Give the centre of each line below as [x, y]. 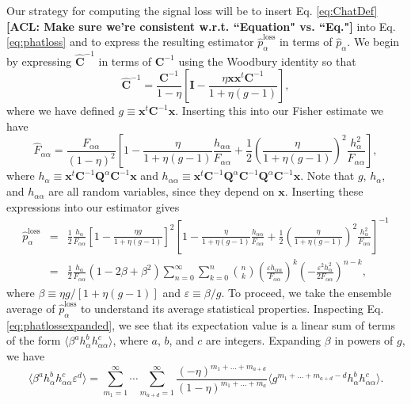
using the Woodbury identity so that [267, 61]
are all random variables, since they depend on [162, 191]
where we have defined [61, 111]
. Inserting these [324, 191]
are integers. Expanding [264, 340]
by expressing [39, 61]
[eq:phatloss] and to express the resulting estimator [130, 42]
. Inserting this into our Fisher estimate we [279, 111]
